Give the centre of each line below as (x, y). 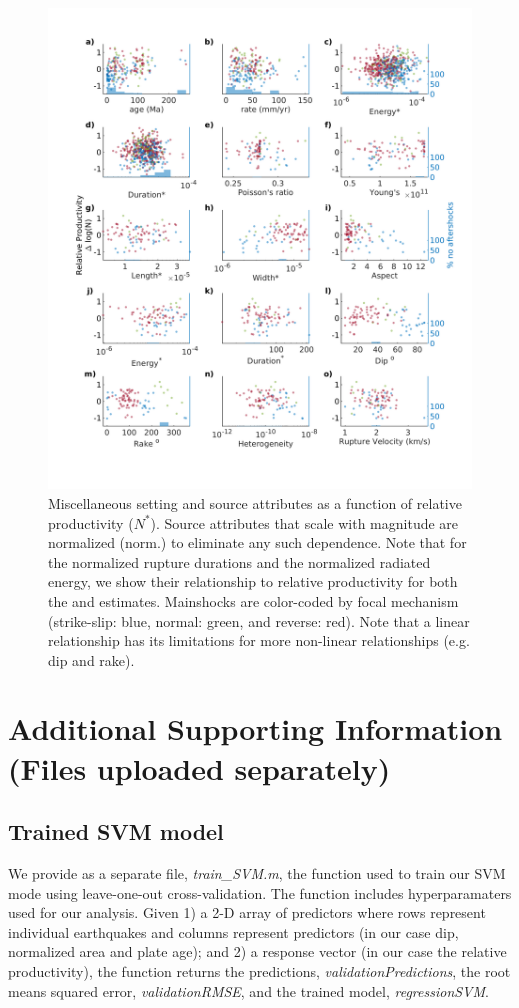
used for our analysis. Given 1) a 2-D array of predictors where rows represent (247, 912)
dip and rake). (91, 659)
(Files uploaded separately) (199, 767)
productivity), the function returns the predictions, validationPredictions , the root (259, 971)
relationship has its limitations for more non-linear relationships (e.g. (259, 640)
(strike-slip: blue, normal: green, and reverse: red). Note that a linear (259, 620)
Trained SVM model (116, 831)
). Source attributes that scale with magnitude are (304, 522)
